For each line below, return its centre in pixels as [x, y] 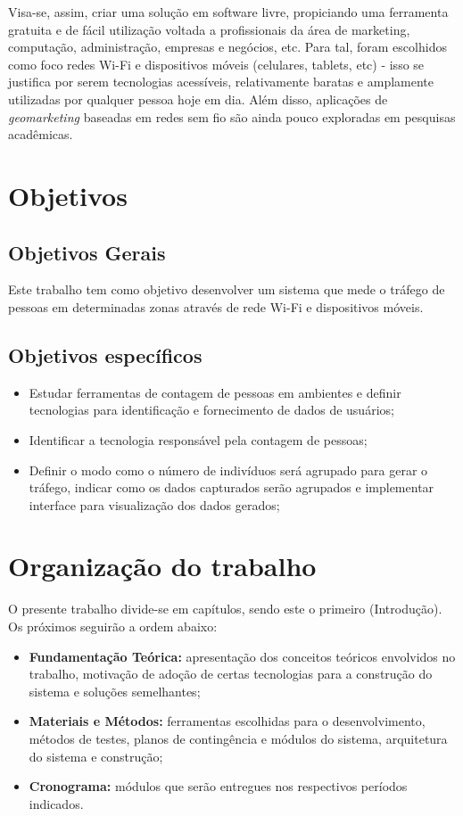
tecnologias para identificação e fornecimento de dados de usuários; [211, 410]
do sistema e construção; [96, 756]
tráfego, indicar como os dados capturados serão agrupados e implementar [231, 487]
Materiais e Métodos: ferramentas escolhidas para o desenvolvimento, [227, 721]
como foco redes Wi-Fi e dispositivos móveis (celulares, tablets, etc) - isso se [216, 64]
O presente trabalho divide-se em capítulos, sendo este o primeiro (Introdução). [225, 609]
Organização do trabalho [162, 566]
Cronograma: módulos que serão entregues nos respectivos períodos [218, 786]
